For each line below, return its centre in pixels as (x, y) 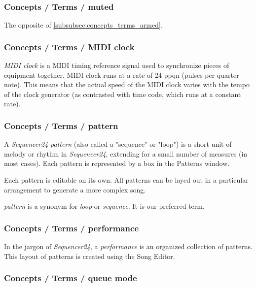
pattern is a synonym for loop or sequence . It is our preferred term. (104, 206)
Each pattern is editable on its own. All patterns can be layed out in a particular (126, 180)
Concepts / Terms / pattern (61, 125)
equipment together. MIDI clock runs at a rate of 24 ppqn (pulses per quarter (122, 75)
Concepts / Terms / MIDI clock (69, 47)
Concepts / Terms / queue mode (71, 278)
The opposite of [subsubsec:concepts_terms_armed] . (83, 25)
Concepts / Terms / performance (72, 228)
